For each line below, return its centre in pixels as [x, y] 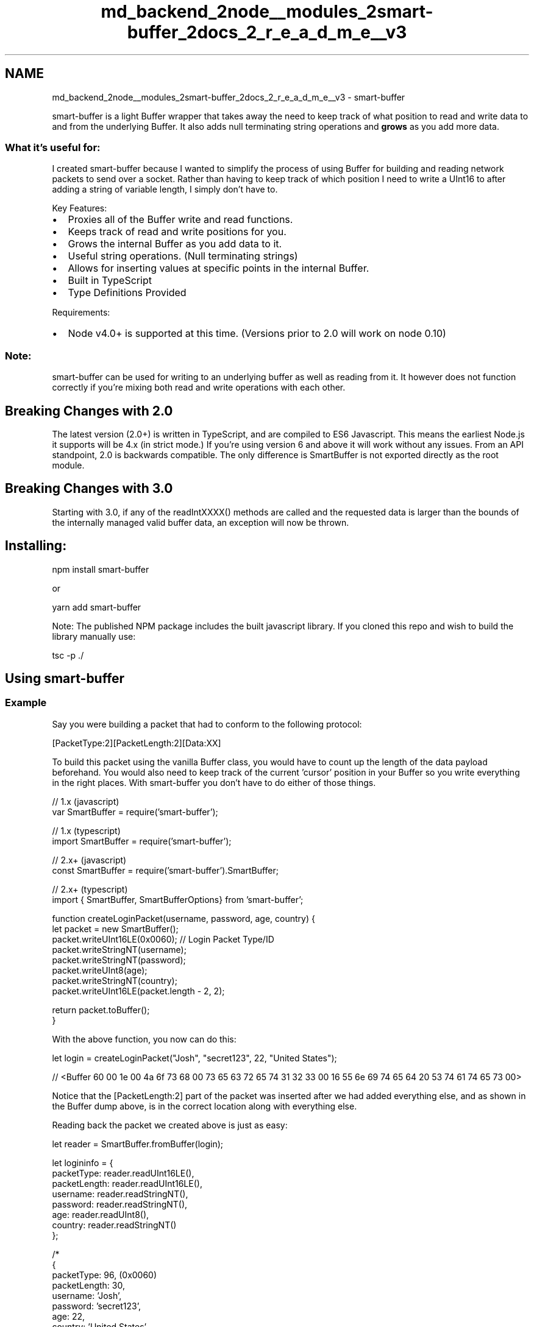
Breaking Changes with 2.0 [89, 411]
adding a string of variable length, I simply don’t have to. [165, 189]
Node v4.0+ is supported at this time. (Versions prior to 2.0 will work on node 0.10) [257, 334]
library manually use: [94, 636]
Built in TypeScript [110, 281]
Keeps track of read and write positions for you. [177, 232]
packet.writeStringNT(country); [115, 980]
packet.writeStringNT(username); [119, 949]
